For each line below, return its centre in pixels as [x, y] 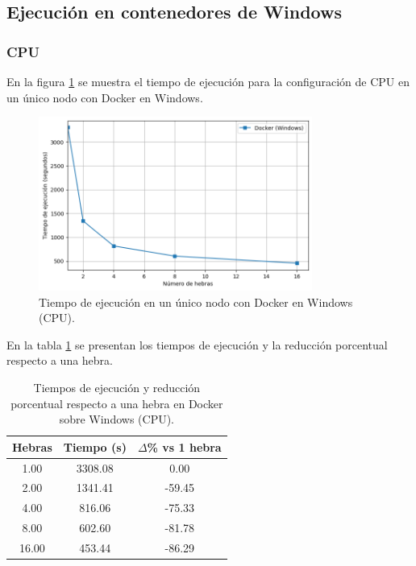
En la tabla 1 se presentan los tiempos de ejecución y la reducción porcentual [197, 344]
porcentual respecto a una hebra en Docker [117, 403]
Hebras [32, 446]
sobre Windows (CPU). [117, 419]
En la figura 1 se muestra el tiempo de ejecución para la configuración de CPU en [208, 81]
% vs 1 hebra [184, 446]
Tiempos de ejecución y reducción [117, 387]
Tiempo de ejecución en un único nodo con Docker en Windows [196, 302]
